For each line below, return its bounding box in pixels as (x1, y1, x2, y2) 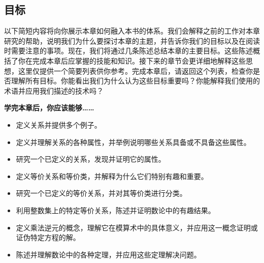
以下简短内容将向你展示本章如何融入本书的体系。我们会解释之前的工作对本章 (4, 25, 260, 36)
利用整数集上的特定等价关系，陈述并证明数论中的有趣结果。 (16, 204, 215, 215)
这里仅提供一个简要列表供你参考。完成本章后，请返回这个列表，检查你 (18, 65, 253, 76)
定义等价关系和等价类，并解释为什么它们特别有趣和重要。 (16, 170, 208, 181)
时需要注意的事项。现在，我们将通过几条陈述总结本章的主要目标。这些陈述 (4, 45, 253, 56)
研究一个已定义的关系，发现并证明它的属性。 (16, 154, 166, 164)
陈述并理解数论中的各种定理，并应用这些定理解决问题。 (16, 249, 201, 259)
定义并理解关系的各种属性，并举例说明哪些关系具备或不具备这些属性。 (16, 136, 251, 147)
